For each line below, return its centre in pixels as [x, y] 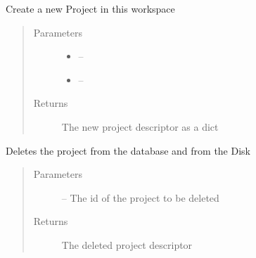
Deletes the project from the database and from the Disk [128, 150]
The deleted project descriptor [127, 244]
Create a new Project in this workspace [90, 8]
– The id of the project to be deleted [140, 197]
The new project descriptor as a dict [140, 126]
